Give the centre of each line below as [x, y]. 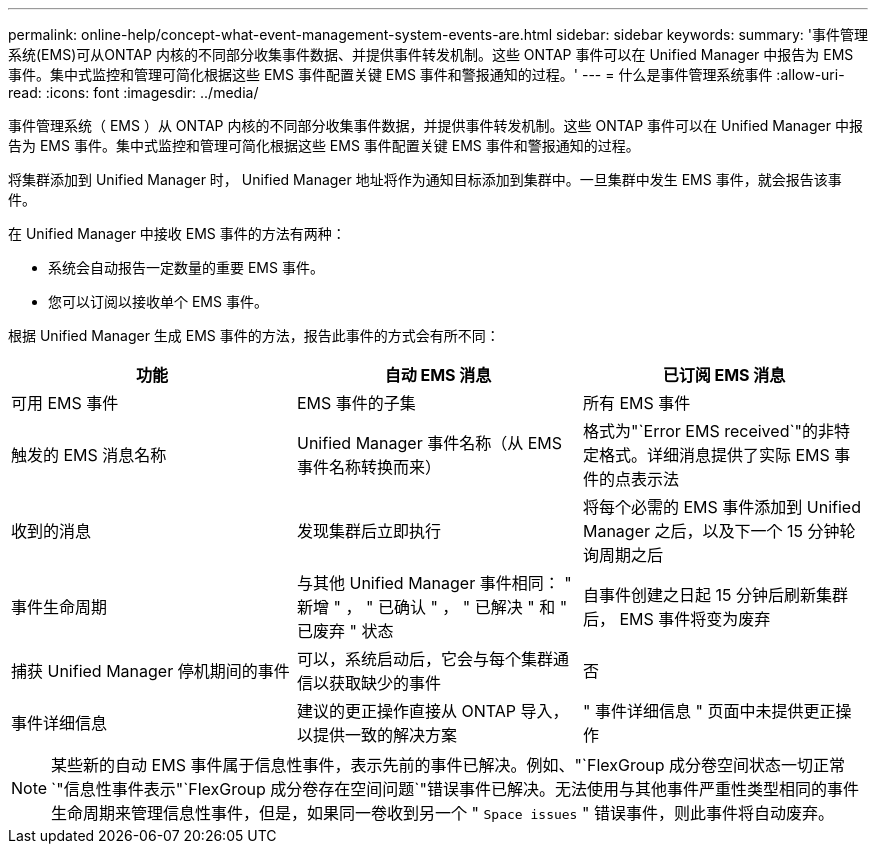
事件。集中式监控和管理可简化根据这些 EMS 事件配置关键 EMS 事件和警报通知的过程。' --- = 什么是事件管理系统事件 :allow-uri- [426, 74]
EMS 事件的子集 [356, 403]
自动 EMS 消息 [438, 375]
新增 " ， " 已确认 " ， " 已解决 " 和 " [432, 607]
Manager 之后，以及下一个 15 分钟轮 [719, 531]
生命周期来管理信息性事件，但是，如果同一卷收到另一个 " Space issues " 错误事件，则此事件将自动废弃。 [442, 813]
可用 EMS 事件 [65, 403]
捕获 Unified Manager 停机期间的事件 [150, 671]
